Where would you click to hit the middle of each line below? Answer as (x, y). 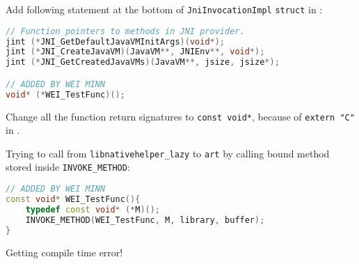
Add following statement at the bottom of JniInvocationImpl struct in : (164, 9)
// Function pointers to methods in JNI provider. (125, 31)
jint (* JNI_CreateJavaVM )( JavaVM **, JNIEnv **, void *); (135, 52)
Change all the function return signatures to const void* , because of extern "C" (180, 116)
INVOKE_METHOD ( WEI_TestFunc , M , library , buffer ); (145, 220)
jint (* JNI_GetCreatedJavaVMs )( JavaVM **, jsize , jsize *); (143, 62)
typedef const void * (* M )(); (93, 209)
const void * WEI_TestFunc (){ (73, 199)
